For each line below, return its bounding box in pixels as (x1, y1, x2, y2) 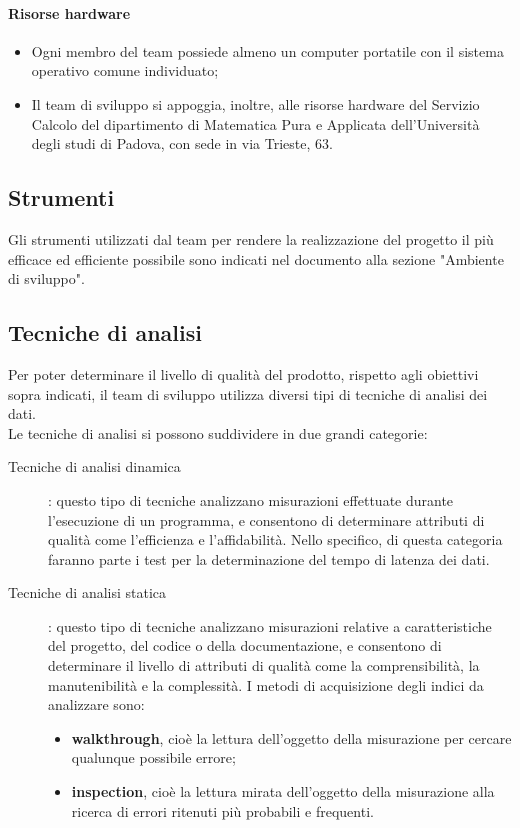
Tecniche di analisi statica (8, 582, 167, 603)
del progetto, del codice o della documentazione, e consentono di (48, 635, 442, 656)
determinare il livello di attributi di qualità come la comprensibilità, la (48, 655, 480, 676)
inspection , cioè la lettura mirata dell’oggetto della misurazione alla (71, 781, 495, 802)
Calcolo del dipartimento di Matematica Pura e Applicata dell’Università (31, 113, 480, 134)
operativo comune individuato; (31, 60, 219, 81)
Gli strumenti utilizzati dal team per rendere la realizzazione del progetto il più (8, 228, 494, 249)
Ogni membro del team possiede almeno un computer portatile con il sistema (31, 40, 504, 61)
